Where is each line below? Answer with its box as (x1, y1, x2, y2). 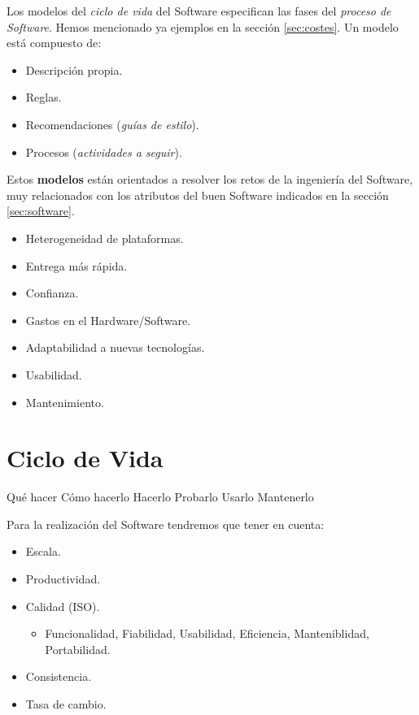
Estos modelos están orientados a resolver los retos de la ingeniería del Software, (7, 171, 413, 188)
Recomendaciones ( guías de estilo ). (25, 115, 199, 132)
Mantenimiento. (25, 393, 104, 410)
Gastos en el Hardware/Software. (25, 311, 190, 328)
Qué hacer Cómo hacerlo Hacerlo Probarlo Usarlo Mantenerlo (7, 488, 314, 505)
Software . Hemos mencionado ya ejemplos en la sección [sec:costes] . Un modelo (7, 18, 399, 35)
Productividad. (25, 570, 101, 587)
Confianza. (25, 284, 79, 301)
